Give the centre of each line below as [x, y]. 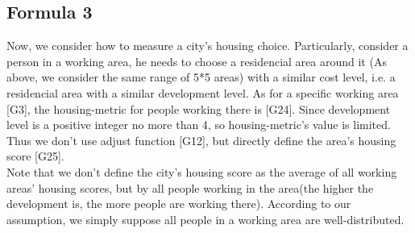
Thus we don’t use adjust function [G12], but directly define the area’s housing [201, 140]
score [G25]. [35, 156]
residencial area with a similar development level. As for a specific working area [203, 92]
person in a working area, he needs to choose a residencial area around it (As [197, 61]
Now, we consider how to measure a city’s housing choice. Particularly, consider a [207, 46]
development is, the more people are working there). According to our [179, 204]
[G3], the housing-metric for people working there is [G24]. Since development [199, 108]
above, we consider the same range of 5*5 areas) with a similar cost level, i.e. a [201, 77]
